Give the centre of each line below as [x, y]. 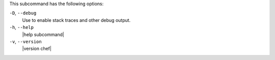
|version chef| [37, 49]
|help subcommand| [43, 34]
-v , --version [25, 41]
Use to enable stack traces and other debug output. [76, 20]
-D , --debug [23, 13]
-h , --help [22, 27]
